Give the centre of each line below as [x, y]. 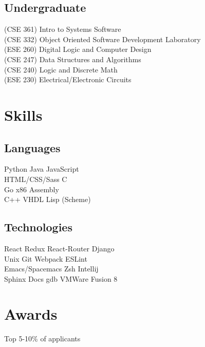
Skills [23, 114]
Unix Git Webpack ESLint [46, 258]
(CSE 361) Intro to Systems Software [63, 29]
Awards [31, 314]
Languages [32, 147]
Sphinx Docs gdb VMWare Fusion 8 [61, 278]
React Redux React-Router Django [59, 248]
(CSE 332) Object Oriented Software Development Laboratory [102, 39]
